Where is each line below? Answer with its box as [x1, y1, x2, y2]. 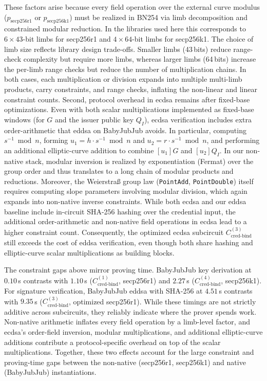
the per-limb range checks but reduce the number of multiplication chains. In [4, 63, 246, 74]
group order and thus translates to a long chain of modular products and [4, 166, 234, 176]
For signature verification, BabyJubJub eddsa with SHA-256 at [4, 285, 203, 296]
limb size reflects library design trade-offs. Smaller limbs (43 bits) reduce [4, 43, 231, 54]
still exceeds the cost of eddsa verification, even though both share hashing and [4, 237, 253, 247]
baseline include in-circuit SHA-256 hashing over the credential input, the [4, 206, 236, 216]
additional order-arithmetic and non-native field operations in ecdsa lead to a [4, 216, 247, 227]
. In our [219, 144, 244, 155]
